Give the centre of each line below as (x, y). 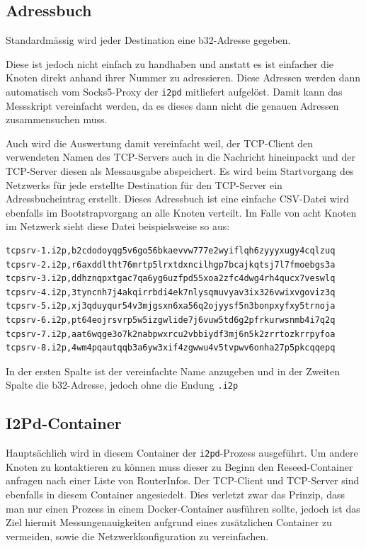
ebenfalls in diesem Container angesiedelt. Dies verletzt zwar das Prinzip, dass (175, 495)
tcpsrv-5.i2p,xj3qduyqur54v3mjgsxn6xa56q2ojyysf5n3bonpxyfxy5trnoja (171, 306)
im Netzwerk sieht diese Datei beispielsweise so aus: (118, 226)
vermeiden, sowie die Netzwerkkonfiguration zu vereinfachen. (137, 536)
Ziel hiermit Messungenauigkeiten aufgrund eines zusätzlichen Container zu (169, 522)
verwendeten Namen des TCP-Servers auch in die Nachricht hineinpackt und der (181, 157)
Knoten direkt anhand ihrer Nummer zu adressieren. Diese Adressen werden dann (183, 78)
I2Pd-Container (64, 423)
